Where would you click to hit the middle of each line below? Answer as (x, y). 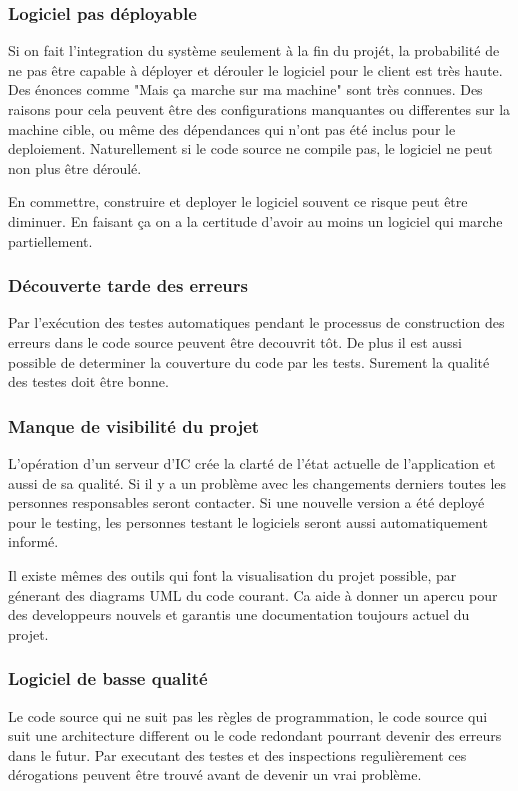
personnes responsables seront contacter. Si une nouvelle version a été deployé (246, 502)
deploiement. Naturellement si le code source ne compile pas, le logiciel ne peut (250, 148)
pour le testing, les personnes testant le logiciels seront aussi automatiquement (248, 521)
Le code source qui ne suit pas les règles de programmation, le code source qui (248, 715)
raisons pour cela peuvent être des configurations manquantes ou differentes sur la (259, 109)
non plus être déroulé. (75, 167)
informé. (33, 541)
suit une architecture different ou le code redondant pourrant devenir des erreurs (255, 735)
